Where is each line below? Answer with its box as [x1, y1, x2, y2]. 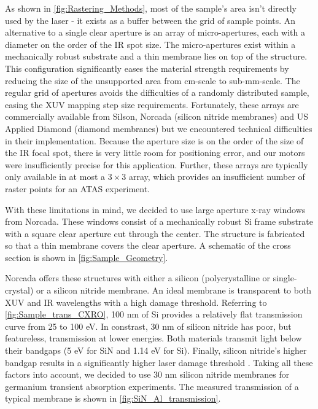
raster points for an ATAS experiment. [5, 182, 150, 195]
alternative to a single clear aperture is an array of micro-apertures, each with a [5, 26, 306, 39]
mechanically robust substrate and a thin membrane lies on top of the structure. [5, 50, 308, 63]
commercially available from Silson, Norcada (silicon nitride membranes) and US [5, 110, 308, 123]
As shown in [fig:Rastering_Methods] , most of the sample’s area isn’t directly [5, 2, 297, 14]
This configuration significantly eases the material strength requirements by [5, 61, 289, 74]
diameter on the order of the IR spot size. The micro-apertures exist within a [5, 37, 296, 50]
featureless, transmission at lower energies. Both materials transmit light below [5, 332, 302, 345]
